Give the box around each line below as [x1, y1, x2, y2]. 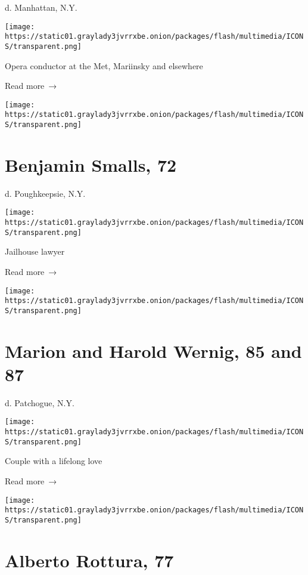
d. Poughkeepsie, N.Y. [5, 187, 86, 199]
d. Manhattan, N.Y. [5, 1, 77, 13]
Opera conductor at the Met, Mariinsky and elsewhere [5, 59, 203, 72]
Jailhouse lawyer [5, 245, 65, 258]
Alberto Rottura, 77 [5, 548, 174, 572]
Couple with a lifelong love [5, 455, 102, 467]
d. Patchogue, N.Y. [5, 396, 74, 409]
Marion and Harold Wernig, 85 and [5, 338, 302, 363]
